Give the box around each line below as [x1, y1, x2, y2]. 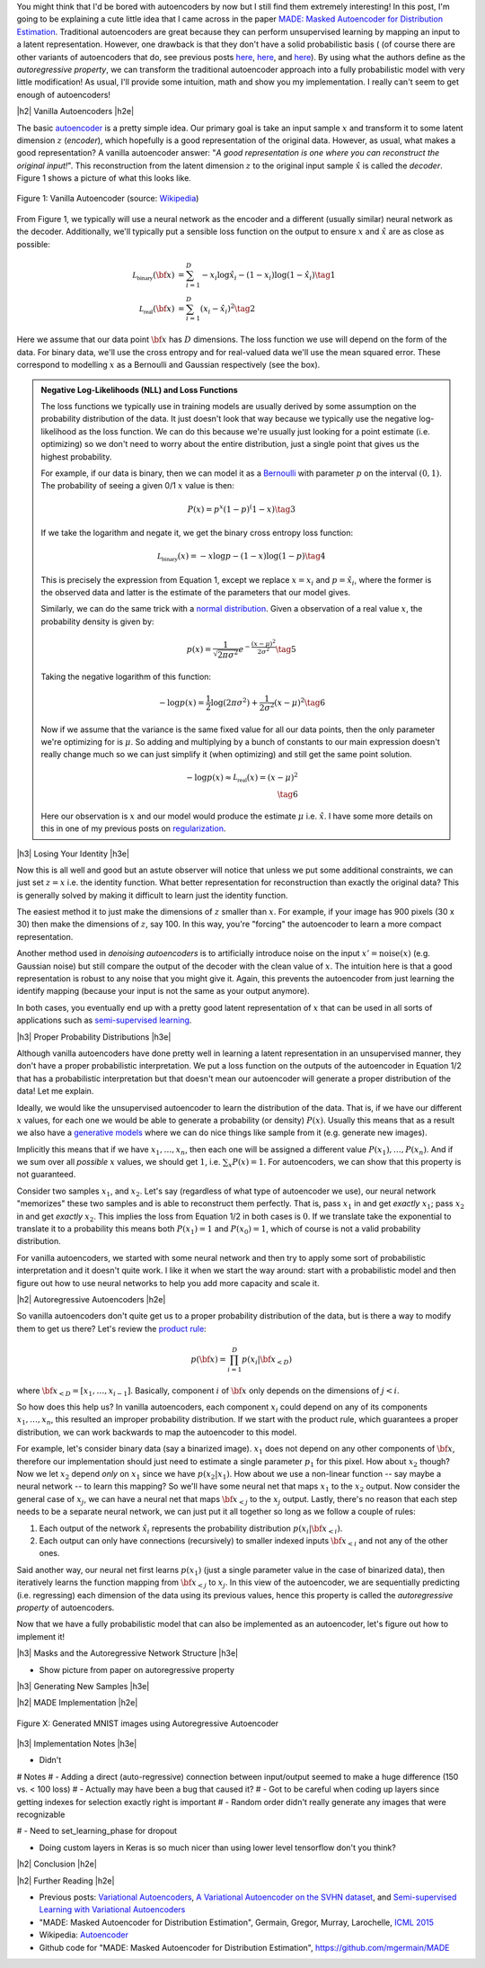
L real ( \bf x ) [138, 303, 175, 315]
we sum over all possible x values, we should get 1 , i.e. [16, 1157, 221, 1167]
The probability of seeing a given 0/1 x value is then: [40, 480, 235, 491]
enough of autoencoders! [16, 89, 111, 100]
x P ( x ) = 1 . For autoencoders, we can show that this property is [227, 1157, 462, 1169]
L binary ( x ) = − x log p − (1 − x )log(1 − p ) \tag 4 [157, 551, 326, 562]
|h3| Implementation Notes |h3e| [16, 1739, 137, 1749]
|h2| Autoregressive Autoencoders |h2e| [16, 1294, 166, 1304]
